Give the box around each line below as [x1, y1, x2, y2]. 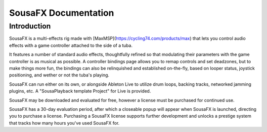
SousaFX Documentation [9, 7, 114, 18]
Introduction [9, 22, 51, 31]
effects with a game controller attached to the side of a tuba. [9, 42, 133, 48]
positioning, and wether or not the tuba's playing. [9, 72, 110, 78]
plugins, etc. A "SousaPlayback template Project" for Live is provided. [9, 88, 151, 94]
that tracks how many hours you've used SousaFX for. [9, 120, 120, 126]
